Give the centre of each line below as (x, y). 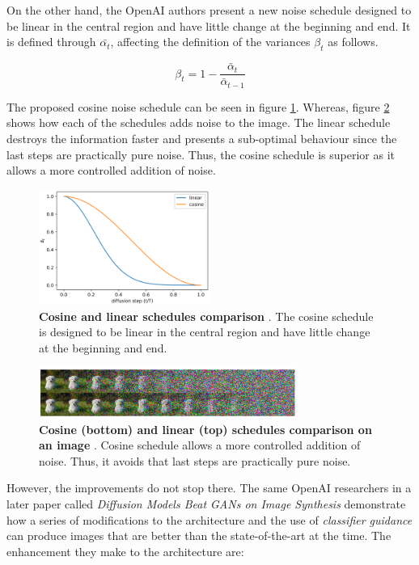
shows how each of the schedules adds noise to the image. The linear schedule (199, 122)
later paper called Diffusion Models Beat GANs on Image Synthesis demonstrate (206, 503)
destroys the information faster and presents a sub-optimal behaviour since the (202, 138)
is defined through (51, 42)
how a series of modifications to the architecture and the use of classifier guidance (209, 519)
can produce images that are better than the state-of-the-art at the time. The (199, 535)
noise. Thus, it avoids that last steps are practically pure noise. (195, 460)
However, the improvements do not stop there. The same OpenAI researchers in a (209, 488)
